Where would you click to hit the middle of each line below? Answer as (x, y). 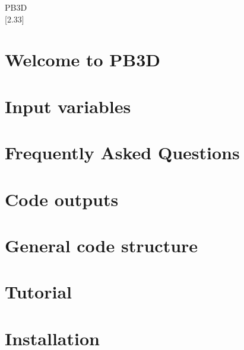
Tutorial (39, 292)
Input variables (68, 106)
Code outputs (62, 199)
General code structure (102, 245)
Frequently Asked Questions (122, 152)
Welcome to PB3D (83, 60)
